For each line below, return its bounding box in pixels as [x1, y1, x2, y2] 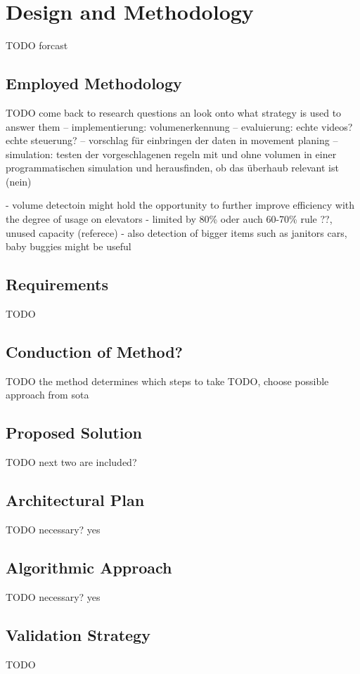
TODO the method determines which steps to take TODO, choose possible [6, 373, 329, 388]
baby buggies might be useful [6, 239, 131, 254]
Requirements [6, 273, 108, 295]
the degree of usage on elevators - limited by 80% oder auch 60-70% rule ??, [6, 212, 333, 226]
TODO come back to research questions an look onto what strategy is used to [6, 105, 342, 119]
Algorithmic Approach [6, 557, 172, 578]
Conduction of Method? [6, 341, 183, 363]
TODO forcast [6, 38, 68, 53]
